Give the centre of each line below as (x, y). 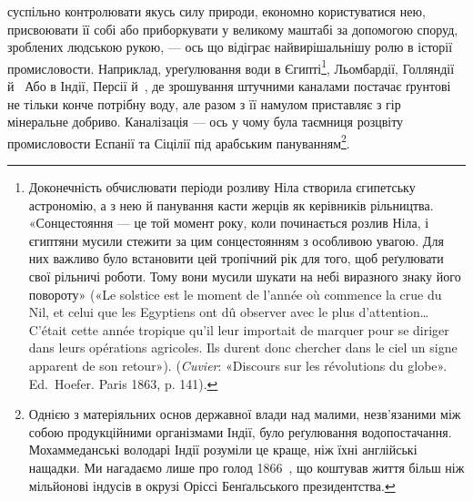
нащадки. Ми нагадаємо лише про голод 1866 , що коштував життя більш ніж (247, 467)
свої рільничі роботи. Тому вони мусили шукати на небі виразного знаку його (245, 276)
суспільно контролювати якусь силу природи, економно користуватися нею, (216, 11)
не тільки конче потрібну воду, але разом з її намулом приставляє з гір (204, 103)
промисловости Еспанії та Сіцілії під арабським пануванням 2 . (179, 141)
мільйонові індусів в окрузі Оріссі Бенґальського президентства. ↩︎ (212, 485)
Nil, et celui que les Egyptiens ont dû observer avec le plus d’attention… (229, 312)
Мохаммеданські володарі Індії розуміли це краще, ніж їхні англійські (223, 450)
